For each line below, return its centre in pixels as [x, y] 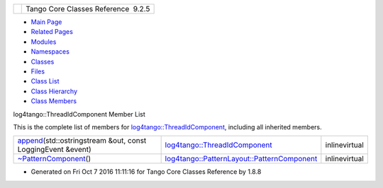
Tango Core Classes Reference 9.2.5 [88, 9]
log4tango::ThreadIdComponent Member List [79, 114]
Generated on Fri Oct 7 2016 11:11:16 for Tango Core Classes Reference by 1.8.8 [146, 172]
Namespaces [50, 52]
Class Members [54, 101]
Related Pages [52, 32]
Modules [44, 42]
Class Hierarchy [54, 91]
